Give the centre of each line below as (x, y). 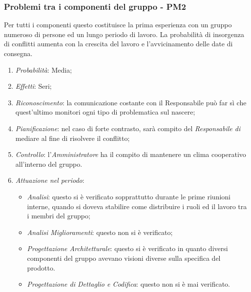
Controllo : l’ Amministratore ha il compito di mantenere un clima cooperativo (131, 154)
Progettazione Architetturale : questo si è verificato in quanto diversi (127, 248)
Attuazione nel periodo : (50, 180)
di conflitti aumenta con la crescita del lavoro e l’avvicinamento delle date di (118, 44)
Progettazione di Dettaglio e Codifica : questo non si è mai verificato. (128, 284)
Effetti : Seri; (33, 86)
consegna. (18, 53)
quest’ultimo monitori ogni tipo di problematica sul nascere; (105, 112)
